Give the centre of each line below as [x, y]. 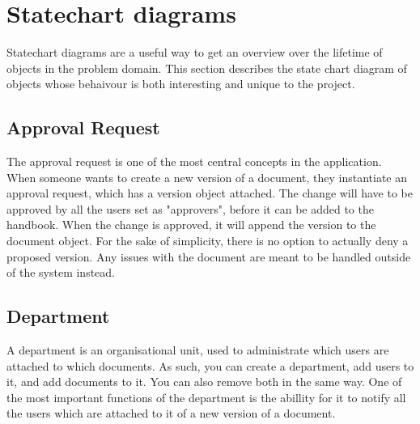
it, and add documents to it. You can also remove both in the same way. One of [204, 382]
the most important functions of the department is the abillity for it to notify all [206, 397]
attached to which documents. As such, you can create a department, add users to [210, 365]
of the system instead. [61, 272]
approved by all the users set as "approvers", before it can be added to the [190, 208]
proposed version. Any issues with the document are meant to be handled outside [209, 256]
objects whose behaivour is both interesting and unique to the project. [181, 84]
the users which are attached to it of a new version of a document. [171, 413]
